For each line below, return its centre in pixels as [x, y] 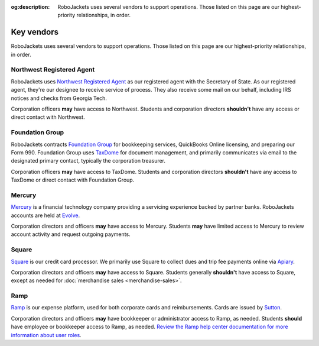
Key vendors [35, 32]
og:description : [30, 7]
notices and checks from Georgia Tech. [59, 98]
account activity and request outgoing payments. [71, 234]
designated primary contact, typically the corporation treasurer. [88, 161]
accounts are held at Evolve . [45, 215]
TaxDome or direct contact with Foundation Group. [73, 180]
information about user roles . [46, 335]
